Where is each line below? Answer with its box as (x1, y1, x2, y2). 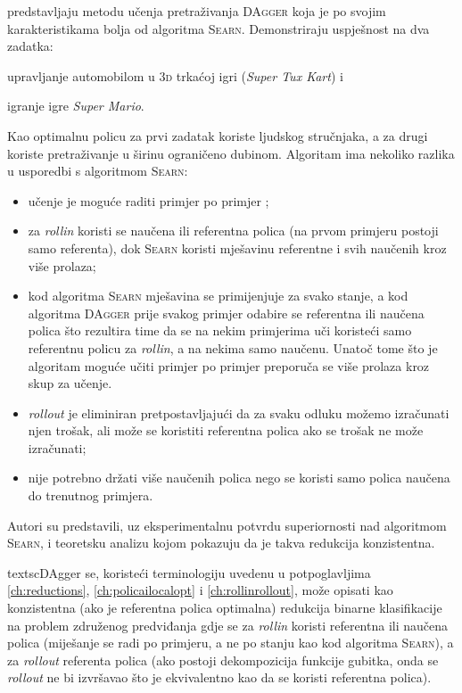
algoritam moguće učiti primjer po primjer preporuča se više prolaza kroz (28, 356, 430, 375)
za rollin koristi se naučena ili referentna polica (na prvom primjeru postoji (28, 221, 439, 240)
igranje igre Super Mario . (7, 96, 144, 115)
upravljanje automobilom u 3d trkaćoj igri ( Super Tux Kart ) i (7, 66, 343, 85)
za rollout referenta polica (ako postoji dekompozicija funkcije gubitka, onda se (7, 650, 439, 669)
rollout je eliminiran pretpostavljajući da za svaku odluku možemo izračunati (28, 403, 450, 422)
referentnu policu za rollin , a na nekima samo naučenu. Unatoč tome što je (28, 338, 438, 357)
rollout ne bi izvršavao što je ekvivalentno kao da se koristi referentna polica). (7, 668, 432, 687)
